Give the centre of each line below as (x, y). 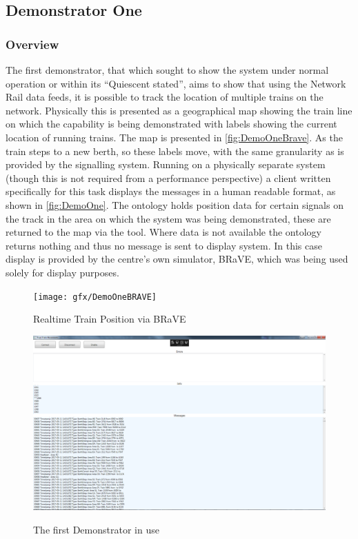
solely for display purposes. (62, 272)
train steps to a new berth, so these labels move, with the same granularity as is (175, 151)
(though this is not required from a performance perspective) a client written (168, 177)
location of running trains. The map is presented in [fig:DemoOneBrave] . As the (174, 137)
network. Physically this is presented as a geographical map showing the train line (179, 110)
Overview (32, 44)
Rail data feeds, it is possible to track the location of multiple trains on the (165, 97)
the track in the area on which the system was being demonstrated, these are (168, 218)
